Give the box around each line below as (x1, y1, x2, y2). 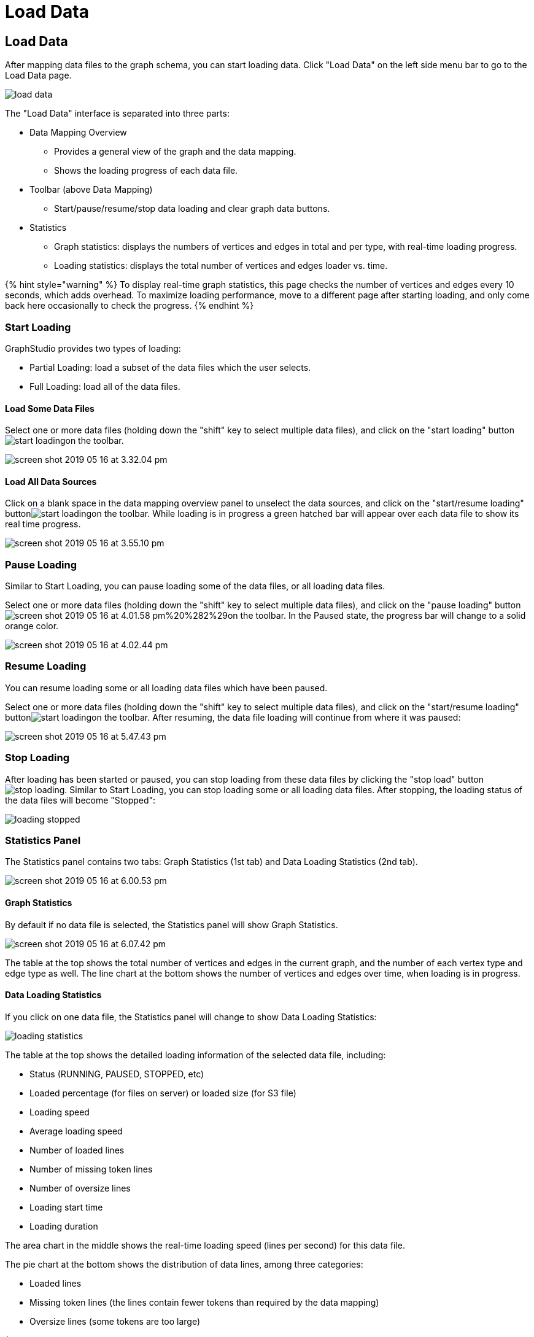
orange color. (5, 621, 59, 632)
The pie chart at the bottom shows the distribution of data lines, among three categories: (5, 1258, 363, 1269)
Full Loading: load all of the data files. (29, 381, 180, 392)
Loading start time (29, 1201, 103, 1212)
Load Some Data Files (5, 403, 95, 414)
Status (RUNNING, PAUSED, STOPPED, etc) (29, 1068, 204, 1079)
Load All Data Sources (5, 476, 97, 487)
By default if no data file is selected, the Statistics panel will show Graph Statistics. (5, 919, 338, 930)
